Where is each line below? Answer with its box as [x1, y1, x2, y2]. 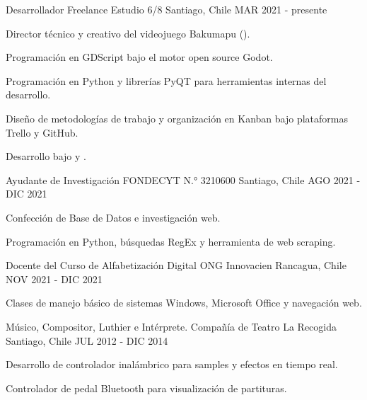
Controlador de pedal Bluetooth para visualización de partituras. [6, 380, 287, 395]
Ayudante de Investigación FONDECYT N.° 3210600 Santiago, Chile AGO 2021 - [6, 172, 361, 187]
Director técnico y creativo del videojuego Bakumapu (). [6, 25, 250, 40]
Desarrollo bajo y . [6, 149, 86, 164]
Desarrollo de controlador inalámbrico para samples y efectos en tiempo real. [6, 357, 338, 372]
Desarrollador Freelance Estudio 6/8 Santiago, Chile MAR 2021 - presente [6, 2, 327, 16]
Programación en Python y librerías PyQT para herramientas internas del [6, 73, 327, 88]
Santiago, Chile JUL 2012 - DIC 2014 [6, 333, 168, 348]
